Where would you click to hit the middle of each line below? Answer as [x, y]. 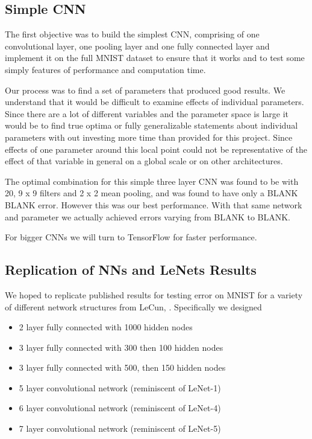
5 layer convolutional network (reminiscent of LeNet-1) [120, 387]
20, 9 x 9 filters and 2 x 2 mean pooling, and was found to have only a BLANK [151, 193]
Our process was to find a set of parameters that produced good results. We [145, 90]
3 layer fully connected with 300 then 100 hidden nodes [121, 347]
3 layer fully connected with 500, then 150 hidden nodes [122, 367]
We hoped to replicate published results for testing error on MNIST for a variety [154, 294]
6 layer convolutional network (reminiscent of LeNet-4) [120, 408]
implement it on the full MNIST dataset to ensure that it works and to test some [155, 58]
